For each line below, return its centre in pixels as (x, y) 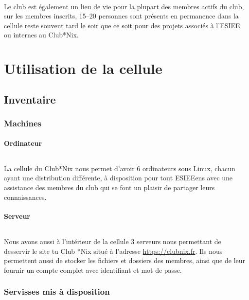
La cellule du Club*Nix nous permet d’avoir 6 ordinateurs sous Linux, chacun (120, 168)
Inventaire (30, 99)
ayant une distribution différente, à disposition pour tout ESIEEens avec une (118, 178)
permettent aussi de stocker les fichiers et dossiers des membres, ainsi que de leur (125, 260)
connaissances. (25, 197)
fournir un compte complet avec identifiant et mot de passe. (93, 270)
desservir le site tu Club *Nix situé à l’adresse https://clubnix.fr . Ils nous (113, 251)
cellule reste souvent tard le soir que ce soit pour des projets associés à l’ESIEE (122, 25)
